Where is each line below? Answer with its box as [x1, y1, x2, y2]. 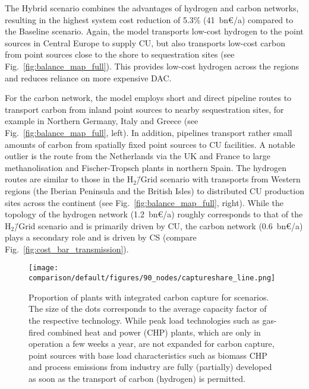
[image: [29, 264, 59, 273]
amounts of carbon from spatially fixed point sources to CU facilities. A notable [5, 138, 295, 150]
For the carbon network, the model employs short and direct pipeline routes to [5, 91, 292, 104]
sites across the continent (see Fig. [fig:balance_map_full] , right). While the [5, 196, 283, 208]
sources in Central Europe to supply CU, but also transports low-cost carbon [5, 36, 285, 49]
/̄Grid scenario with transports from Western [136, 173, 301, 185]
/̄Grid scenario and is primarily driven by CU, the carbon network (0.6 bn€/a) [14, 219, 303, 232]
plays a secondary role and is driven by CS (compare [5, 231, 197, 243]
